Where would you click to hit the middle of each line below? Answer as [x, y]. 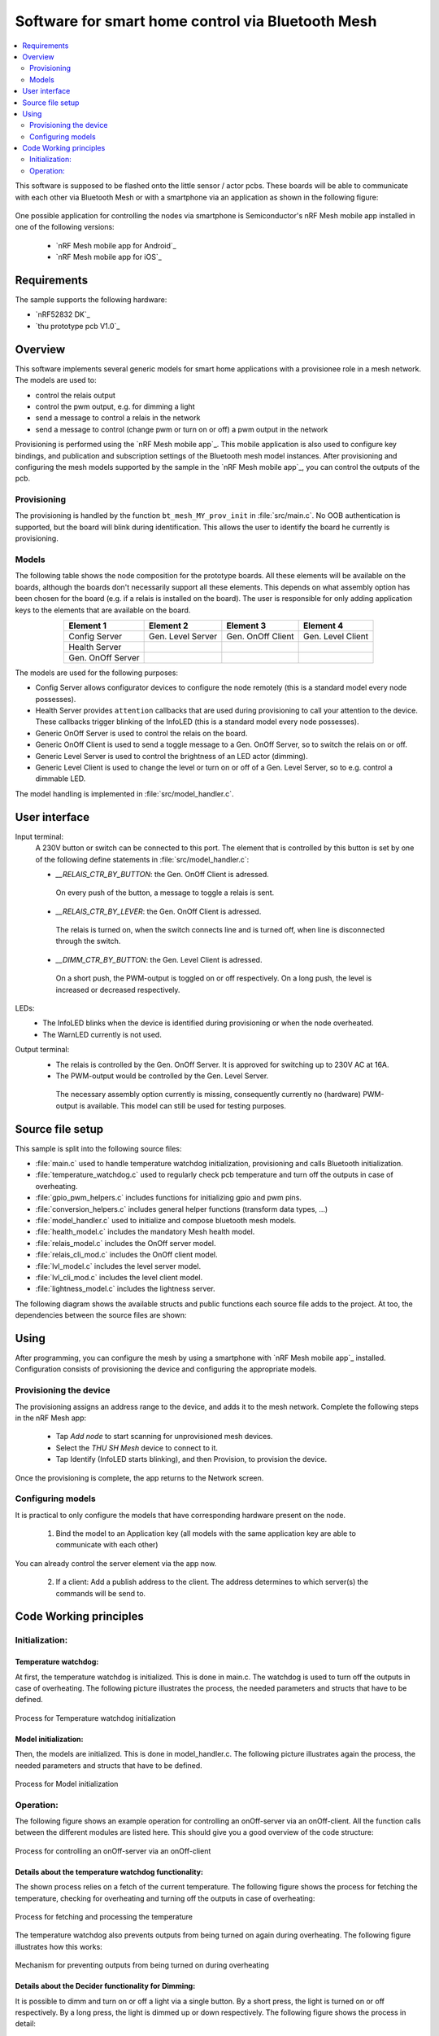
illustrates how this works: [59, 1946]
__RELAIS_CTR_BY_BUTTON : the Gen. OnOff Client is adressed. [163, 874]
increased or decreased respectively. [118, 989]
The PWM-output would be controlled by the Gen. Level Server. [162, 1076]
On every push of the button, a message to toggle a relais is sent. [165, 893]
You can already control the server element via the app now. [116, 1563]
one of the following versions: [65, 227]
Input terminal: [39, 836]
